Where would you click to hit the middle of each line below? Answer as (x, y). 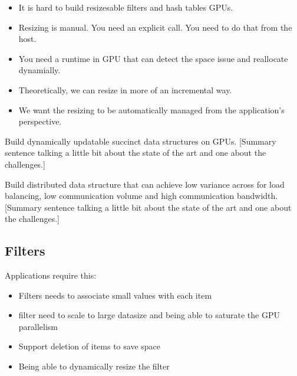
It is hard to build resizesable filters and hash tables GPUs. (126, 7)
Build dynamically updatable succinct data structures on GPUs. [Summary (141, 141)
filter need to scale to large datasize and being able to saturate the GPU (149, 315)
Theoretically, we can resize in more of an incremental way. (125, 89)
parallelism (38, 326)
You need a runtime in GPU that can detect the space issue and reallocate (153, 58)
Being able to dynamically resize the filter (94, 366)
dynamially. (39, 70)
